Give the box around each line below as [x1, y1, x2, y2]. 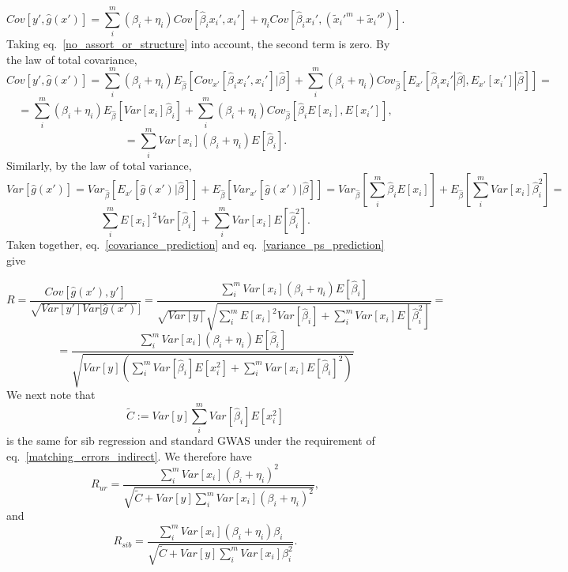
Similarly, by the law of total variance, [6, 156, 192, 173]
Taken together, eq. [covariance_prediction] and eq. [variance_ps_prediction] [6, 236, 385, 253]
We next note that [6, 386, 96, 403]
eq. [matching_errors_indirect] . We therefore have [6, 447, 252, 464]
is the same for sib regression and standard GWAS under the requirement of [6, 432, 375, 449]
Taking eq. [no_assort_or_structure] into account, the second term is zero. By [6, 36, 390, 52]
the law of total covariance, [6, 51, 137, 67]
